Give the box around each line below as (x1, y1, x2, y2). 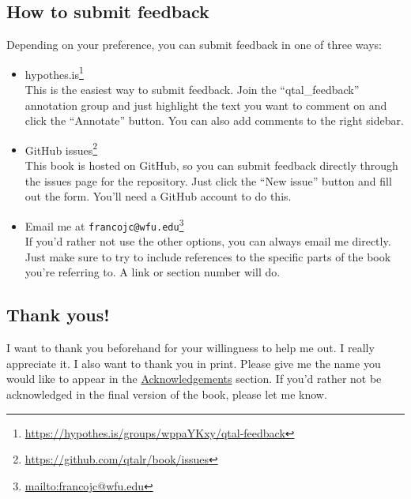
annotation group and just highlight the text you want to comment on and (25, 96, 387, 113)
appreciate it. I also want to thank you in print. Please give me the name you (6, 355, 381, 371)
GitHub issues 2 (25, 139, 98, 158)
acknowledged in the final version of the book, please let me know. (6, 385, 327, 402)
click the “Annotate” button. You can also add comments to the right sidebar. (25, 112, 404, 129)
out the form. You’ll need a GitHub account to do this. (25, 188, 292, 204)
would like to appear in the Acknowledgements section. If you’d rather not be (6, 370, 382, 387)
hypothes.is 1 (25, 63, 84, 82)
